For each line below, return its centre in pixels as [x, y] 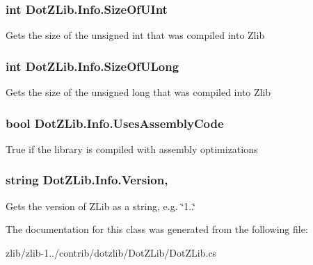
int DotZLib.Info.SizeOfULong [93, 66]
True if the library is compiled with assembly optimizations [132, 148]
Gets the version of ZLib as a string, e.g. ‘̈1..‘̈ [101, 206]
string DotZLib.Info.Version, [87, 180]
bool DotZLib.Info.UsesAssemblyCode [115, 123]
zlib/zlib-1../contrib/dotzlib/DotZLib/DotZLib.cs [111, 252]
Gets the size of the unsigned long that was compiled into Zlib [138, 92]
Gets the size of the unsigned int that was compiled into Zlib [135, 35]
